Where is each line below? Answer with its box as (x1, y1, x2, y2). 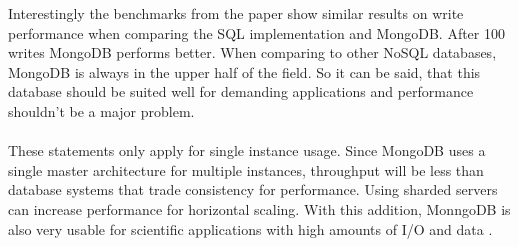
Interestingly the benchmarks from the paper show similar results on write (8, 3, 464, 23)
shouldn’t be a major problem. (8, 100, 195, 121)
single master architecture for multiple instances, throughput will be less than (8, 159, 484, 180)
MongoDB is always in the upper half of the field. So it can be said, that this (8, 61, 481, 82)
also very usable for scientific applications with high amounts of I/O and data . (8, 218, 493, 239)
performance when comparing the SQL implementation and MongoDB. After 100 (8, 22, 505, 43)
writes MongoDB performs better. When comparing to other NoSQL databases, (8, 42, 497, 63)
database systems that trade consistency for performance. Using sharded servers (8, 179, 498, 200)
